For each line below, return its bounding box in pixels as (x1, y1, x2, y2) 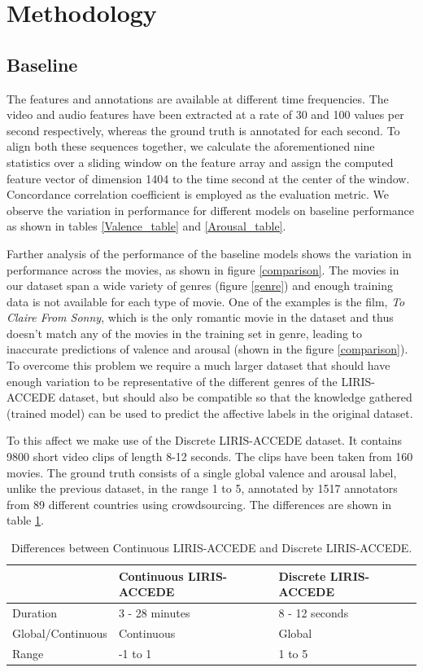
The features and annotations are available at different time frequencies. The (7, 90, 389, 107)
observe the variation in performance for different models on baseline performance (7, 201, 415, 218)
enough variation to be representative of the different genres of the (7, 372, 338, 389)
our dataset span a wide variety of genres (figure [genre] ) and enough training (7, 277, 393, 294)
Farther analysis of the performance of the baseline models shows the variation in (7, 244, 412, 261)
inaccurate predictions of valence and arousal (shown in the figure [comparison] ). (7, 340, 408, 358)
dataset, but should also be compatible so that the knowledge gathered (59, 389, 412, 406)
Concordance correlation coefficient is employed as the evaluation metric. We (7, 186, 390, 203)
